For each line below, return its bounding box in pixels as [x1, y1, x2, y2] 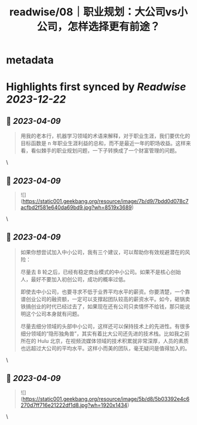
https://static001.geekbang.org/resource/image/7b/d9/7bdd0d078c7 [22, 198, 189, 204]
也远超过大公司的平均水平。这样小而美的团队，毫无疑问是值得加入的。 [20, 345, 191, 352]
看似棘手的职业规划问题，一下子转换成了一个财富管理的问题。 [30, 147, 180, 154]
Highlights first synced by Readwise [6, 80, 186, 94]
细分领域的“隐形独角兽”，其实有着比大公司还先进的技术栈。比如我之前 [20, 330, 190, 337]
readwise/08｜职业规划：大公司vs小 [9, 5, 188, 19]
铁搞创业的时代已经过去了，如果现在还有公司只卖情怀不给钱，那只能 [20, 303, 185, 310]
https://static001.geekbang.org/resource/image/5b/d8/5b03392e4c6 [22, 395, 189, 402]
